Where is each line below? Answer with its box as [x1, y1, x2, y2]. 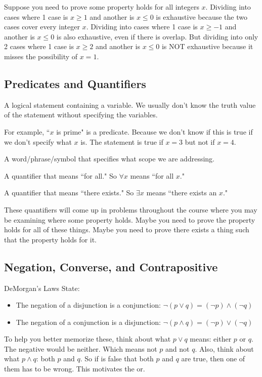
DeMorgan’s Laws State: [4, 282, 80, 293]
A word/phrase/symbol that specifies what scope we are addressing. [4, 153, 214, 164]
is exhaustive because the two [156, 11, 247, 22]
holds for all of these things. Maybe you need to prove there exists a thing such [4, 224, 249, 235]
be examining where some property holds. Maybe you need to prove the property [4, 214, 255, 225]
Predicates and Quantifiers [4, 75, 146, 91]
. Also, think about [195, 343, 254, 354]
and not [165, 343, 190, 354]
